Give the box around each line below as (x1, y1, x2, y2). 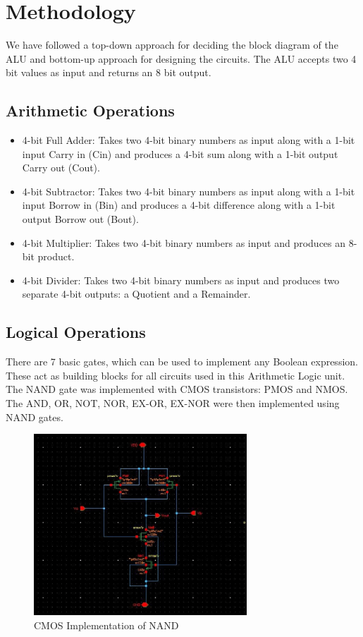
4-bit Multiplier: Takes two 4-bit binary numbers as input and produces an (22, 235, 346, 250)
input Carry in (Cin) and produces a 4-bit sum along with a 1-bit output (22, 146, 338, 161)
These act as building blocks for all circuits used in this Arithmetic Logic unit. (6, 368, 345, 382)
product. (37, 249, 75, 264)
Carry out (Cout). (22, 160, 100, 175)
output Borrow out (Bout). (22, 212, 139, 226)
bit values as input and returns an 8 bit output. (6, 65, 211, 80)
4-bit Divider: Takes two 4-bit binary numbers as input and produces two (22, 272, 340, 287)
